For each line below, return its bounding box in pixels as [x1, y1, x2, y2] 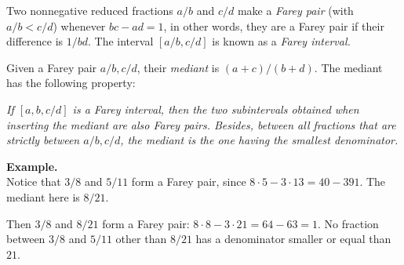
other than [115, 231, 167, 247]
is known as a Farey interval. [212, 33, 351, 49]
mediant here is [6, 188, 80, 205]
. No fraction [318, 215, 379, 231]
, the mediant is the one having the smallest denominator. [120, 132, 399, 148]
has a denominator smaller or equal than [195, 231, 391, 247]
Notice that [6, 173, 61, 190]
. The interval [88, 33, 154, 49]
